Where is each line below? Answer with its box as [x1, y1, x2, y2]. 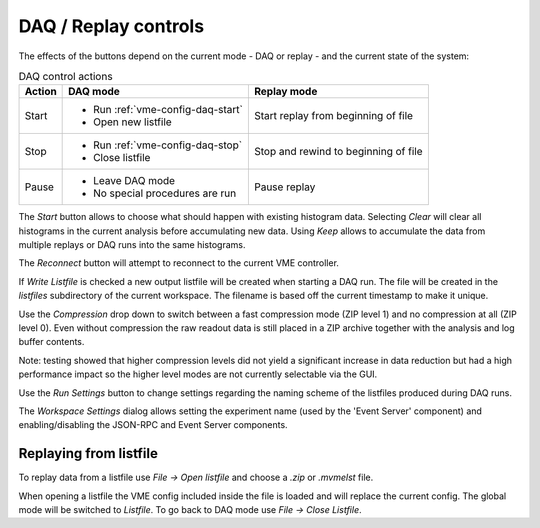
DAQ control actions [18, 70, 114, 84]
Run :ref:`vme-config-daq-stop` [93, 138, 243, 152]
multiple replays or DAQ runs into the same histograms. [18, 239, 246, 251]
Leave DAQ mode [93, 174, 175, 188]
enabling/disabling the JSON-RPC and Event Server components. [18, 419, 289, 431]
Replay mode [253, 85, 318, 99]
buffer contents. [18, 336, 85, 348]
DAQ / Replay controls [18, 15, 205, 37]
